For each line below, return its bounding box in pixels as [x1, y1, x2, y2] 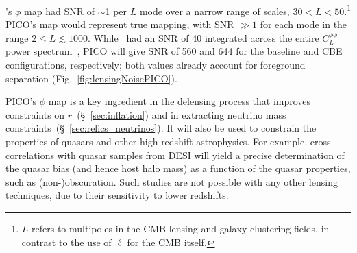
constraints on [5, 107, 65, 121]
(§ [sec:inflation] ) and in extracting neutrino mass [77, 107, 286, 121]
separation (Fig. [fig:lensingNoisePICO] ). [5, 71, 177, 85]
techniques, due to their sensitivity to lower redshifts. [5, 188, 229, 202]
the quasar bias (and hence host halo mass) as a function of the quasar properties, [5, 161, 351, 176]
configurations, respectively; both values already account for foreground [5, 58, 306, 72]
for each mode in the [260, 17, 347, 32]
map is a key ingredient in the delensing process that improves [48, 94, 311, 108]
